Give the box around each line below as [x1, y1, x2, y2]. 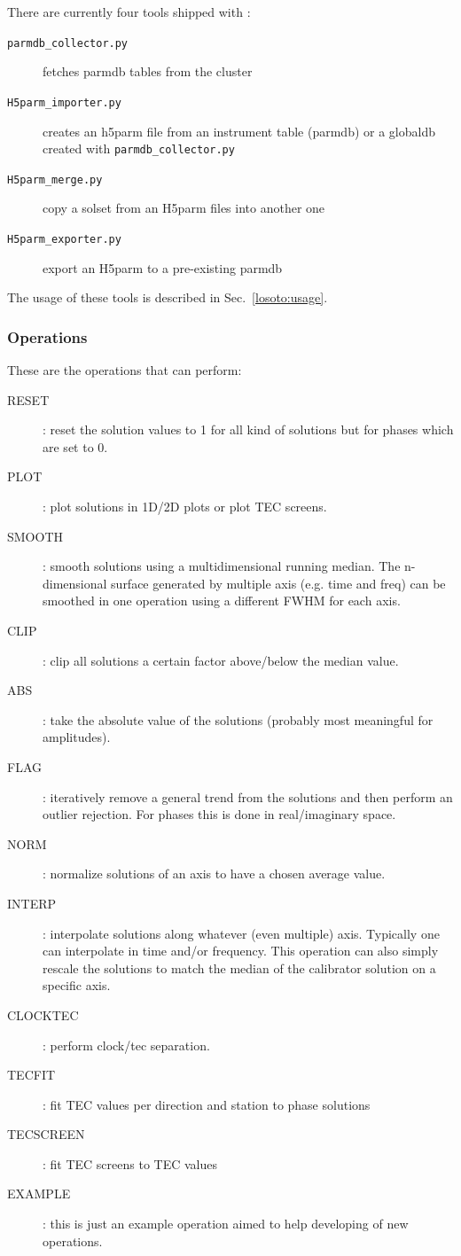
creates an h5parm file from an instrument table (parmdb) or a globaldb [43, 121, 435, 140]
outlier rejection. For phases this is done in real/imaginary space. [43, 805, 396, 823]
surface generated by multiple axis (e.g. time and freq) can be [111, 573, 446, 592]
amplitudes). [43, 728, 111, 746]
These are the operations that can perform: [7, 361, 242, 379]
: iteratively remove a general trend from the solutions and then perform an [43, 787, 453, 806]
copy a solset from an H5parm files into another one [43, 199, 325, 217]
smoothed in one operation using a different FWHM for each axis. [43, 591, 401, 610]
